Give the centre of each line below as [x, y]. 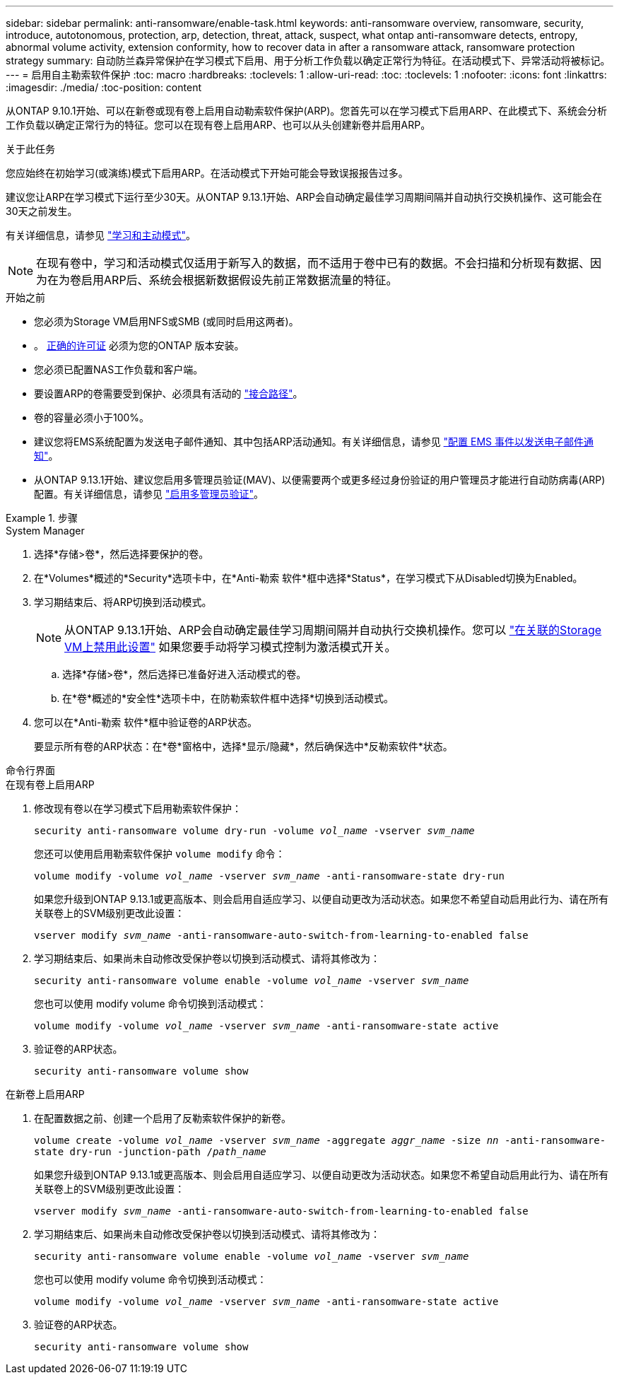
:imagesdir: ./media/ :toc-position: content [104, 87]
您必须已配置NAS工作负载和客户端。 [119, 369]
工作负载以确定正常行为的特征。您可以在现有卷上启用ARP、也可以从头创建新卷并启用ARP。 [218, 125]
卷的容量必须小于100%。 [92, 417]
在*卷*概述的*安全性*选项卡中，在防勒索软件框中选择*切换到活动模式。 [228, 698]
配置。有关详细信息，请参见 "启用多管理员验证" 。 [149, 494]
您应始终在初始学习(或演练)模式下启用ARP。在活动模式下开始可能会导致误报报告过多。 [207, 173]
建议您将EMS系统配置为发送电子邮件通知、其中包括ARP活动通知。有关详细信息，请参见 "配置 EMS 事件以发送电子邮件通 [314, 442]
